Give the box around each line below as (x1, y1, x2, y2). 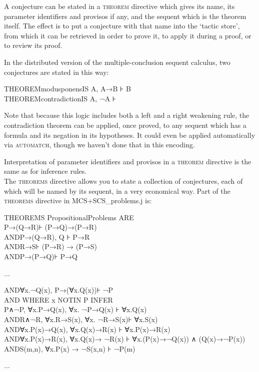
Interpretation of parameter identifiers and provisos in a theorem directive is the (4, 156, 251, 166)
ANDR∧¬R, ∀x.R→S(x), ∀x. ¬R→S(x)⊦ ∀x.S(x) (4, 314, 158, 325)
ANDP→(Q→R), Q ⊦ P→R (4, 231, 90, 242)
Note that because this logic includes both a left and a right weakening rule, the (4, 110, 249, 120)
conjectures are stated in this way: (4, 66, 109, 77)
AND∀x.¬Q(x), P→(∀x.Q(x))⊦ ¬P (4, 285, 113, 295)
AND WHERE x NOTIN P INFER (4, 294, 113, 305)
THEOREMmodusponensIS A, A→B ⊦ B (4, 83, 131, 94)
